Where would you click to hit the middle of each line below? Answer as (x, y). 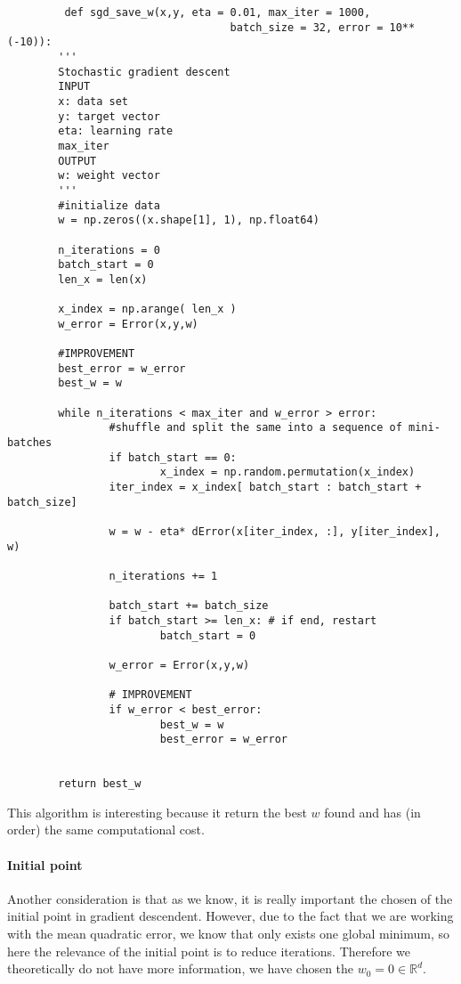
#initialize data (109, 205)
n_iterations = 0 (109, 250)
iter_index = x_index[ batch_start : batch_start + (265, 487)
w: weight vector (109, 176)
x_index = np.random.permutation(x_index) (287, 472)
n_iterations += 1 (163, 576)
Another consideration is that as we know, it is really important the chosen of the (230, 898)
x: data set (93, 101)
